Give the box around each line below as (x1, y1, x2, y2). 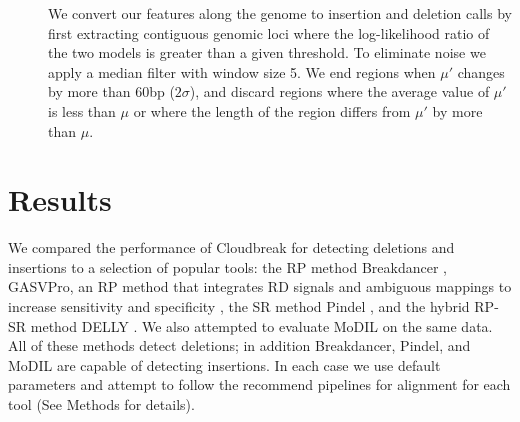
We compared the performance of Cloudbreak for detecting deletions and (8, 237, 455, 258)
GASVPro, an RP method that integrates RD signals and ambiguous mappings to (8, 276, 512, 297)
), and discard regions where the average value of (189, 81, 490, 102)
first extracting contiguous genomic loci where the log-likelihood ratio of (48, 22, 490, 43)
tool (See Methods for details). (8, 394, 195, 415)
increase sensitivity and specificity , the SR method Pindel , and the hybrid (8, 296, 470, 317)
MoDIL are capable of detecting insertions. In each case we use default (8, 354, 441, 375)
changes (457, 61, 505, 82)
